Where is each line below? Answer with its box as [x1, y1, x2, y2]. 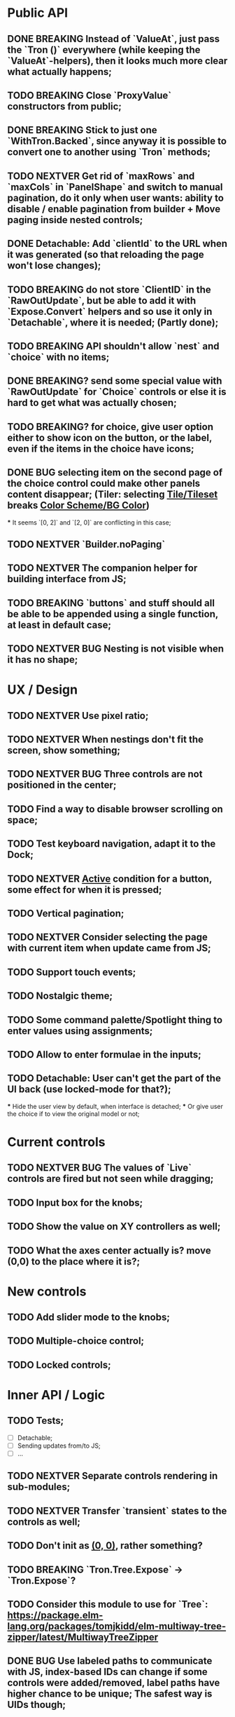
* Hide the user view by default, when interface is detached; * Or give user [7, 1102, 224, 1110]
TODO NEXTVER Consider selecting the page [7, 931, 208, 943]
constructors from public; [7, 100, 122, 112]
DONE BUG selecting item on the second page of [7, 466, 223, 478]
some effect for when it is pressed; [7, 884, 162, 896]
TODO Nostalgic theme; [7, 990, 113, 1002]
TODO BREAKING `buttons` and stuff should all [7, 597, 215, 609]
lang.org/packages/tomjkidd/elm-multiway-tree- [7, 1620, 227, 1632]
